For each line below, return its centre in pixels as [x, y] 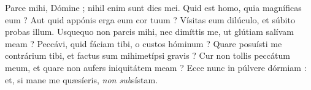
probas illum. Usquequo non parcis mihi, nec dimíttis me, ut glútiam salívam [150, 32]
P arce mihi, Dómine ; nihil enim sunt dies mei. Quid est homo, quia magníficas [153, 7]
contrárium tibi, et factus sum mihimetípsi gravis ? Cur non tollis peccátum [148, 55]
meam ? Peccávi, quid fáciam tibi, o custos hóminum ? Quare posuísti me [144, 43]
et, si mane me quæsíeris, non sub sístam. [82, 79]
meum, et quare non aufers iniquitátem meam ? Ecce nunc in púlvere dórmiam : [156, 67]
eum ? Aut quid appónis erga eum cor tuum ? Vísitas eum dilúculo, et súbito [150, 19]
